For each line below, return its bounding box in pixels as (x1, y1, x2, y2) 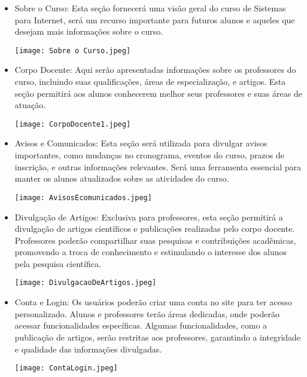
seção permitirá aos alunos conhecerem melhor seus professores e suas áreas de (14, 87, 302, 99)
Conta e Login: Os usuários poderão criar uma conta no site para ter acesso (14, 296, 292, 308)
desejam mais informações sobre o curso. (14, 25, 163, 38)
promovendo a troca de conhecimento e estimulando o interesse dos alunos (14, 246, 287, 258)
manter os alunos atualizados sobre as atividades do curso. (14, 172, 229, 185)
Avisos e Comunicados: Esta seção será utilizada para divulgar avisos (14, 137, 268, 149)
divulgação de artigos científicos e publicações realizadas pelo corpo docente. (14, 222, 295, 235)
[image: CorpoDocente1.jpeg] (14, 119, 131, 128)
